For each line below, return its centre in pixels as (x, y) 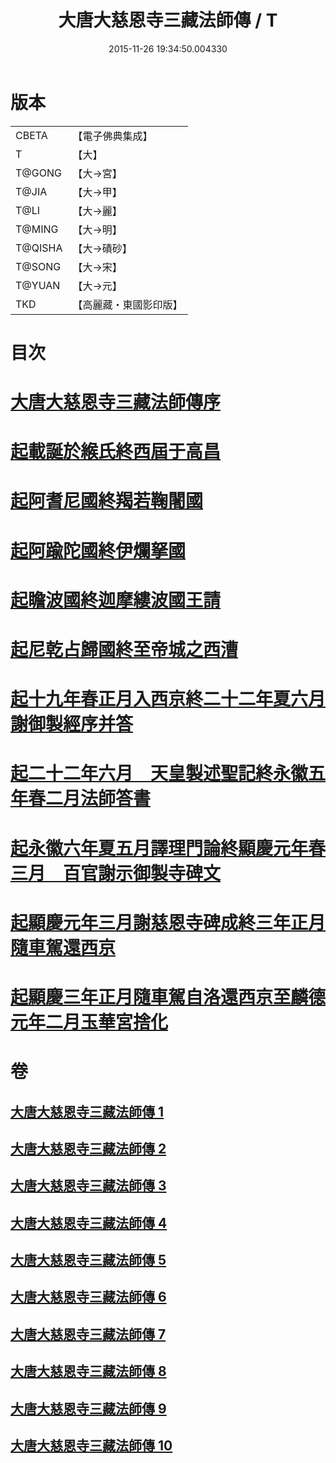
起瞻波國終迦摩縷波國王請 (116, 600)
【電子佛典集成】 (112, 136)
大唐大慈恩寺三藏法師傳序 (116, 402)
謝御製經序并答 (72, 724)
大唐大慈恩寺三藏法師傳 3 (88, 1186)
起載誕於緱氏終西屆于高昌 (116, 452)
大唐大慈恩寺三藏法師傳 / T (168, 20)
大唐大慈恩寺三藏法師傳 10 (91, 1446)
